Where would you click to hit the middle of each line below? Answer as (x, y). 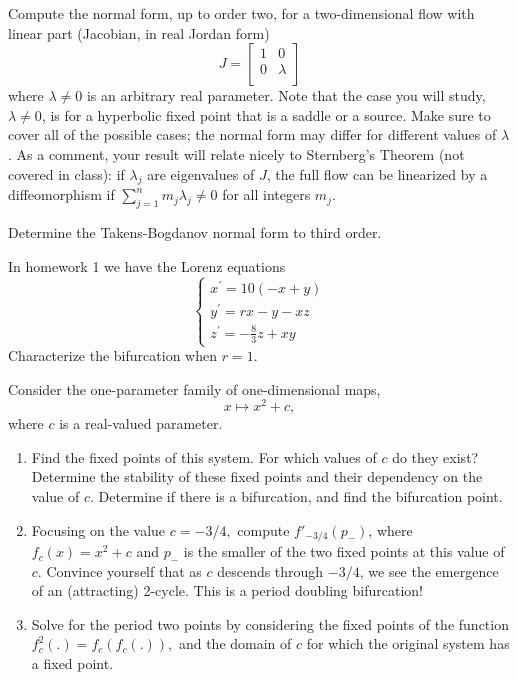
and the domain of (235, 643)
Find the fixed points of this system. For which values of (204, 456)
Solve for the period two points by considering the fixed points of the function (270, 623)
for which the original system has (408, 643)
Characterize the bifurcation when (112, 355)
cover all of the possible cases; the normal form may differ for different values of (252, 134)
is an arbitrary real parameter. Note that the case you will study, (286, 95)
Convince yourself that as (124, 570)
